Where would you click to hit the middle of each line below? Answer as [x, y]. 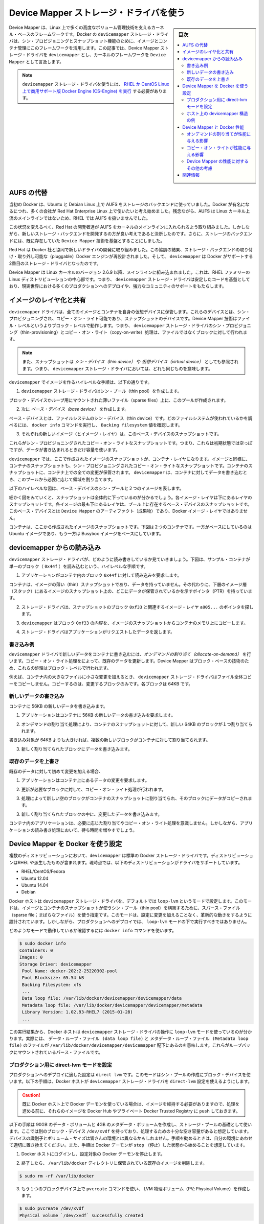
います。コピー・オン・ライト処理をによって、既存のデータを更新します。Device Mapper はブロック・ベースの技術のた [129, 661]
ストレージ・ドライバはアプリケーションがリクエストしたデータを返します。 [98, 632]
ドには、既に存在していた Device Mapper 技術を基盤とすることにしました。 [87, 240]
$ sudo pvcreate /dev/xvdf [52, 1209]
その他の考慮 [199, 168]
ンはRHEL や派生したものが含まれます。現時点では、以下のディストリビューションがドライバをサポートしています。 [126, 862]
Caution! [31, 1095]
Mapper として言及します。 [36, 62]
